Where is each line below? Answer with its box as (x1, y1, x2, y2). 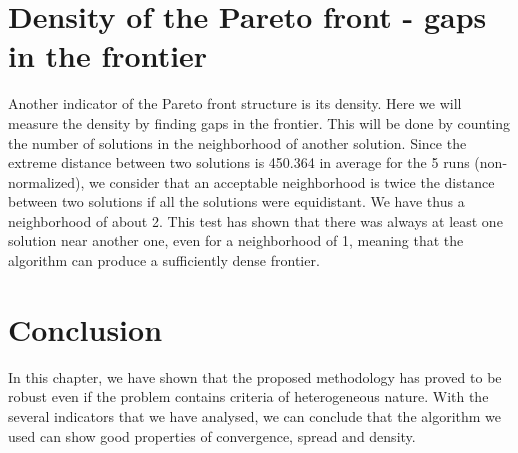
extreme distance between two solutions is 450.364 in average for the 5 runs (8, 152, 470, 173)
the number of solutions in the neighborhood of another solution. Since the (8, 132, 467, 153)
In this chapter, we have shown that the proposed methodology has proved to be (8, 366, 502, 387)
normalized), (8, 171, 85, 192)
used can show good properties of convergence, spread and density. (8, 425, 416, 446)
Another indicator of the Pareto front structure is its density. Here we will (8, 93, 462, 114)
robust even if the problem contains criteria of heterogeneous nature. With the (8, 386, 489, 407)
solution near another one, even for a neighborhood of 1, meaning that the (8, 230, 464, 251)
